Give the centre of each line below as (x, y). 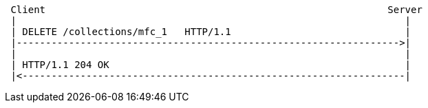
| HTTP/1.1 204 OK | (211, 65)
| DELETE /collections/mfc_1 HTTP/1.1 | (211, 32)
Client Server (216, 10)
